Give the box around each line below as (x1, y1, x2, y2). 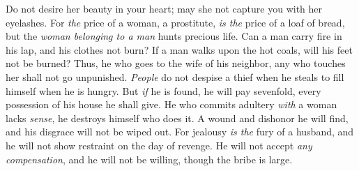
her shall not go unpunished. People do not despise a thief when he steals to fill (6, 69, 344, 84)
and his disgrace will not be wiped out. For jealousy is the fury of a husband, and (6, 124, 354, 139)
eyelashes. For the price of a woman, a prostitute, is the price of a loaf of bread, (6, 15, 345, 29)
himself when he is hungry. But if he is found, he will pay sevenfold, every (6, 83, 321, 98)
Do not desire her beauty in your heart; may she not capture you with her (6, 1, 323, 15)
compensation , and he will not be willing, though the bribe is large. (6, 151, 293, 166)
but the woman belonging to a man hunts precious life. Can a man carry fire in (6, 29, 342, 43)
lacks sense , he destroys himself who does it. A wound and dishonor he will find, (6, 110, 349, 125)
